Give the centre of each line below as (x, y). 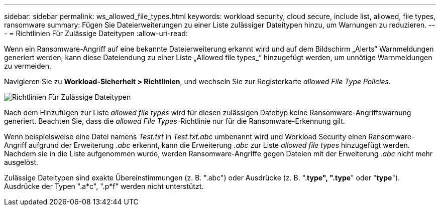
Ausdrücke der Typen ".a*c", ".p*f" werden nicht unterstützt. (104, 186)
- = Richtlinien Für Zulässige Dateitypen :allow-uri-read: (96, 33)
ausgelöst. (21, 162)
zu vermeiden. (28, 66)
